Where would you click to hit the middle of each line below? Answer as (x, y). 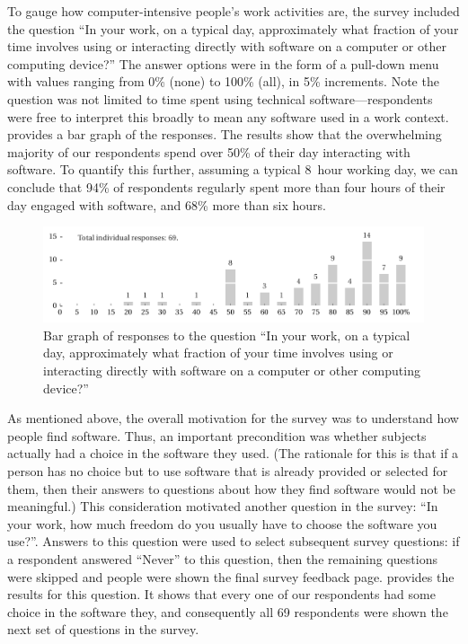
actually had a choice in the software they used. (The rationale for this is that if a (233, 453)
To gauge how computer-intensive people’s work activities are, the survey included (234, 11)
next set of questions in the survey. (103, 629)
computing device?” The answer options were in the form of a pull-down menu (223, 63)
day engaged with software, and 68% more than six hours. (167, 204)
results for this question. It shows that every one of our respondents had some (221, 594)
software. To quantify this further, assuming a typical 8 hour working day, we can (233, 169)
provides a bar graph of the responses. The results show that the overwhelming (225, 134)
